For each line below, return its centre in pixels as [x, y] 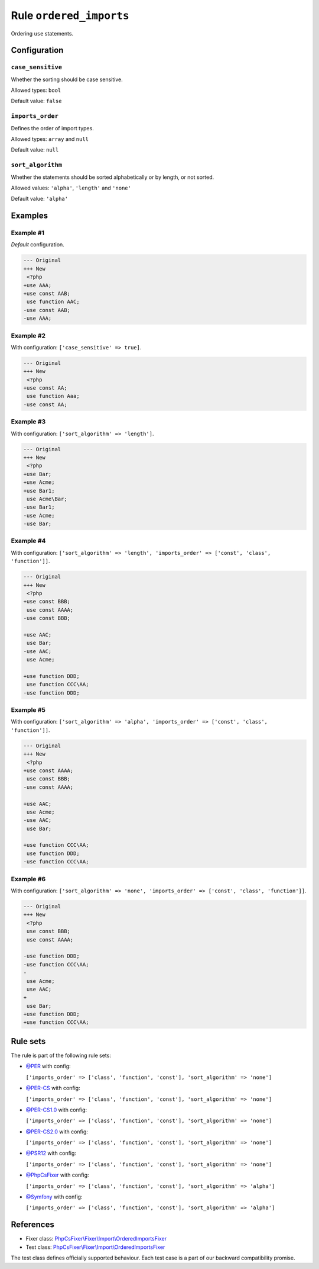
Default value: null [35, 150]
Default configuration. [38, 245]
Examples [30, 216]
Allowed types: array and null [50, 139]
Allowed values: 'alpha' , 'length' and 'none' [71, 188]
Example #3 [28, 422]
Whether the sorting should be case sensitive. [67, 79]
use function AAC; [53, 302]
